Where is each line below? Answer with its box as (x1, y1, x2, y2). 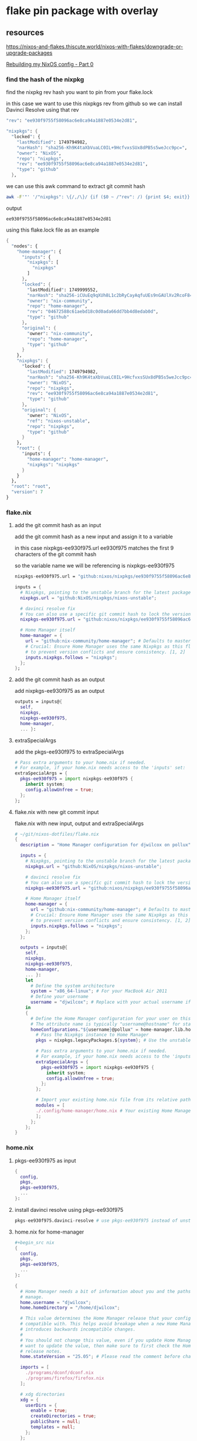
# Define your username (30, 994, 89, 1000)
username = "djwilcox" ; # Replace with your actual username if (30, 999, 191, 1006)
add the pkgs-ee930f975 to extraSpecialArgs (14, 748, 124, 755)
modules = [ (36, 1102, 65, 1108)
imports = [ (20, 1365, 49, 1370)
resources (6, 28, 44, 38)
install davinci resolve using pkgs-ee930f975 (14, 1206, 124, 1213)
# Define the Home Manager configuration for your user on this (30, 1016, 191, 1021)
